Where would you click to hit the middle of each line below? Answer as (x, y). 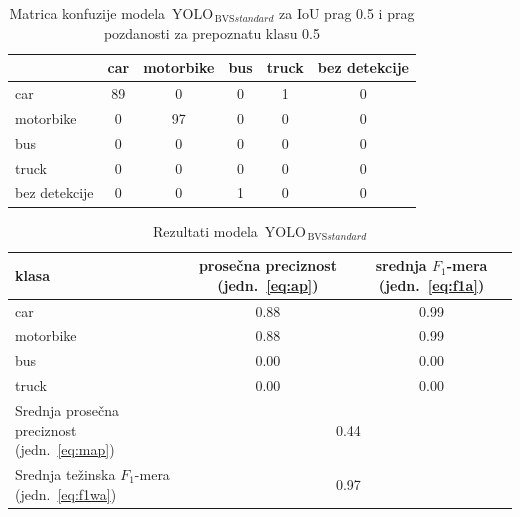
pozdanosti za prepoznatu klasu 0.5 (211, 32)
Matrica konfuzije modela (87, 13)
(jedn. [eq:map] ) (65, 449)
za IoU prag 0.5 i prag (347, 13)
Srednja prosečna (67, 409)
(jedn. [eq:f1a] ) (431, 284)
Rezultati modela (205, 230)
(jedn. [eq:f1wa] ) (66, 493)
